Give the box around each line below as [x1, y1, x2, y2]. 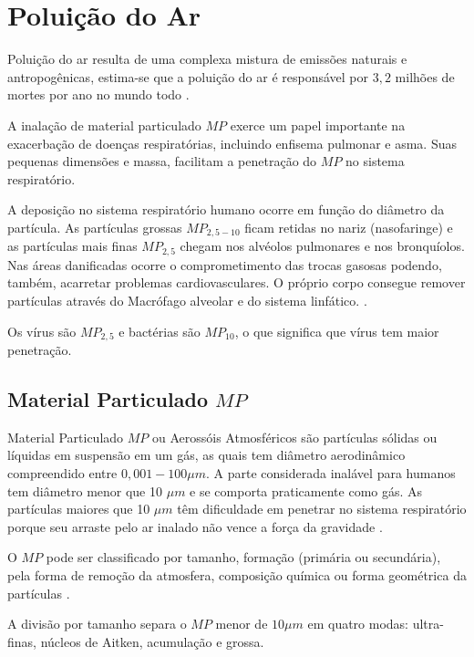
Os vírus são [7, 321, 77, 340]
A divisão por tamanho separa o [7, 614, 187, 633]
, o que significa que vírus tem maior [234, 321, 439, 340]
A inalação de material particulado [7, 115, 201, 134]
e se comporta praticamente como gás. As [190, 481, 423, 500]
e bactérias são [118, 321, 201, 340]
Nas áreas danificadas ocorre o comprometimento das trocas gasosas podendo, [7, 255, 442, 274]
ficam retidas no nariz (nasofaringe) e [244, 217, 453, 236]
